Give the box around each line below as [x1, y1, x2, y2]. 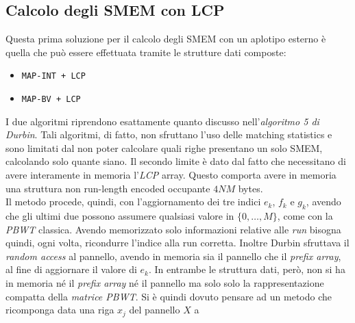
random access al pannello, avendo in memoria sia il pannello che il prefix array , [5, 248, 341, 263]
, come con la [277, 209, 333, 223]
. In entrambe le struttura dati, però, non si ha [148, 262, 345, 276]
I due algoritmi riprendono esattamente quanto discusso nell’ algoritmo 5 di [5, 114, 319, 128]
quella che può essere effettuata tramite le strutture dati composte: [5, 44, 286, 59]
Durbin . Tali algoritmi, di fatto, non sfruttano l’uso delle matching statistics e [5, 127, 332, 142]
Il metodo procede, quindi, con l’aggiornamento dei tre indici [5, 194, 261, 209]
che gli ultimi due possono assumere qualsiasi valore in [5, 209, 234, 223]
